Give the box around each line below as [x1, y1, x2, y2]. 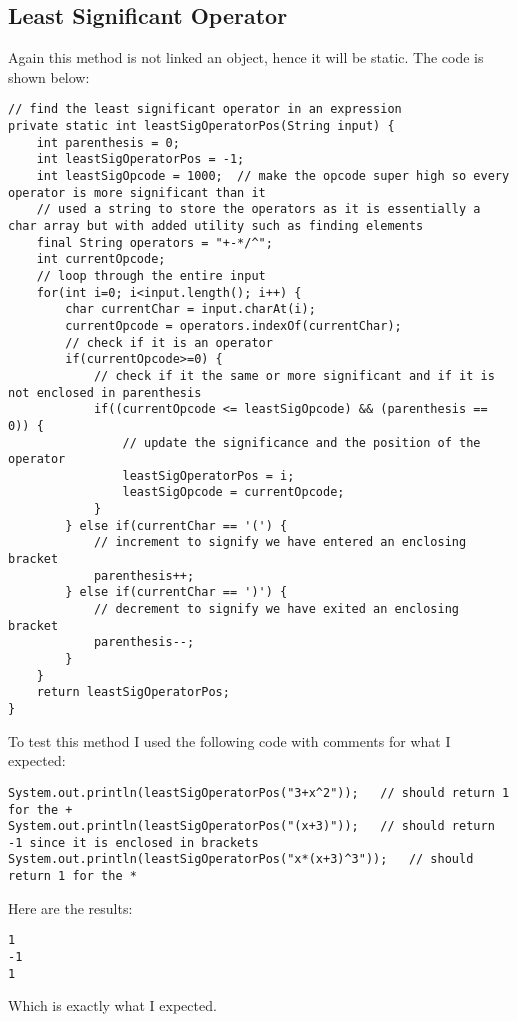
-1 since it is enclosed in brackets [8, 835, 259, 850]
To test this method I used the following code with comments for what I [8, 730, 451, 751]
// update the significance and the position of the [122, 435, 481, 450]
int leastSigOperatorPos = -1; [36, 152, 245, 167]
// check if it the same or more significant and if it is [93, 368, 495, 383]
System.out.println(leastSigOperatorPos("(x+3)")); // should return [8, 819, 495, 834]
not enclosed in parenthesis [8, 385, 202, 400]
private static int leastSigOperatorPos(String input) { [8, 119, 395, 134]
